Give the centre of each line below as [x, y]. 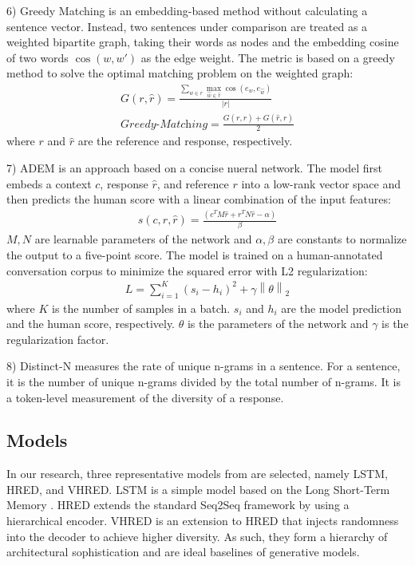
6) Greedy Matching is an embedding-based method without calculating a [187, 10]
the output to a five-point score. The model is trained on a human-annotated [195, 255]
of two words [38, 57]
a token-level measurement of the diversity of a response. [145, 397]
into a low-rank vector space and [321, 183]
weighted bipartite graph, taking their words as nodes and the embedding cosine [203, 42]
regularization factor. [58, 339]
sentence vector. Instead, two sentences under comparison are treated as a [187, 26]
